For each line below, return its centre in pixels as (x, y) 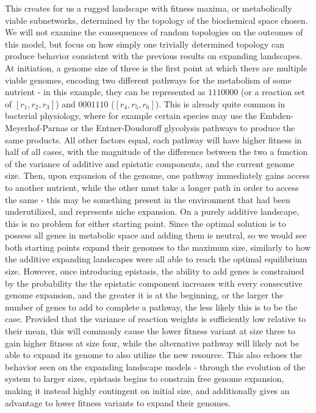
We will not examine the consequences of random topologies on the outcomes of (154, 32)
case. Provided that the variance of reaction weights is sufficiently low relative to (156, 319)
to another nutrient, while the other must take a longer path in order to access (152, 187)
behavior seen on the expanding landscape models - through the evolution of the (155, 366)
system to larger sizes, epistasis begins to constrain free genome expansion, (145, 379)
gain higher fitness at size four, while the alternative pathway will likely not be (152, 343)
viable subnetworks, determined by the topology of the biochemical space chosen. (156, 20)
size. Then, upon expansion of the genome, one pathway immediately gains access (157, 175)
